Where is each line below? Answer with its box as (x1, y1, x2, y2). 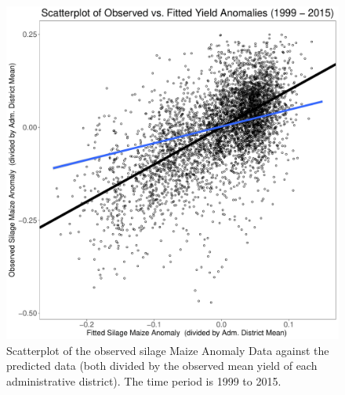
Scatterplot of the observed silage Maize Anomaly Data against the (6, 342, 329, 358)
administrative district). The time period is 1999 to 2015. (6, 372, 281, 389)
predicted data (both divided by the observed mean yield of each (6, 357, 318, 374)
